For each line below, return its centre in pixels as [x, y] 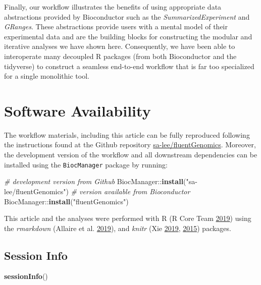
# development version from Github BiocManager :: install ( [95, 181]
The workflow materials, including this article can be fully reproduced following [127, 134]
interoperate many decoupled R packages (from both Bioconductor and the [120, 56]
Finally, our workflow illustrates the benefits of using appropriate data [113, 7]
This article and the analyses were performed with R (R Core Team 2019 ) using [128, 218]
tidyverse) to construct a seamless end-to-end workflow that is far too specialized [129, 66]
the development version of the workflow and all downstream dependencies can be [131, 155]
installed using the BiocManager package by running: [86, 164]
